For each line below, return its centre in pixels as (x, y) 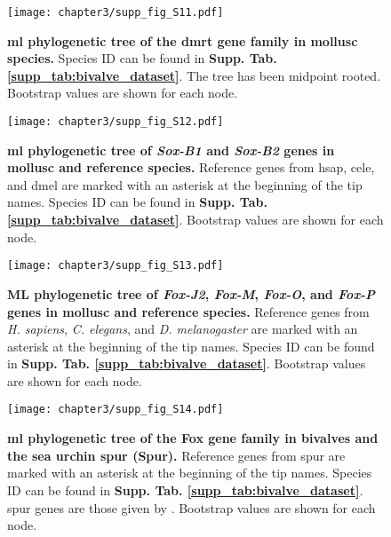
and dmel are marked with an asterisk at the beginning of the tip (185, 184)
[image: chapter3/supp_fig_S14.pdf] (116, 410)
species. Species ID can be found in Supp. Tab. (142, 58)
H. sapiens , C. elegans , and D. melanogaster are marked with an (183, 329)
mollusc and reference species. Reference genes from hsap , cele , (191, 167)
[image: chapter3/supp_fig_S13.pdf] (116, 266)
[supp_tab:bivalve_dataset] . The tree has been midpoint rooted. (194, 75)
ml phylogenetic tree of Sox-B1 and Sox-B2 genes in (171, 150)
